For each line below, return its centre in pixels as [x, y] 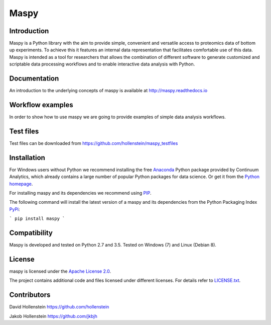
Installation [27, 158]
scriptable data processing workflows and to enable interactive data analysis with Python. [102, 64]
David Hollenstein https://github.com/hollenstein [59, 307]
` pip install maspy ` [37, 219]
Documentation [34, 79]
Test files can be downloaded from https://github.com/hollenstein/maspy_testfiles [94, 143]
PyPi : [15, 209]
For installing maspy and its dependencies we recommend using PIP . [80, 193]
